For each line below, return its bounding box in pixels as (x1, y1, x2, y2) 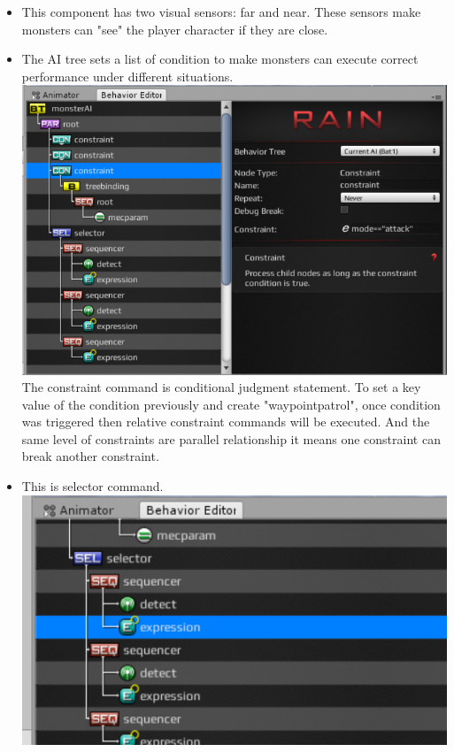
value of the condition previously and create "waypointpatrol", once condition (21, 395, 441, 413)
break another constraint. (21, 447, 159, 465)
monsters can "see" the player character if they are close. (21, 19, 328, 38)
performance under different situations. (21, 66, 234, 85)
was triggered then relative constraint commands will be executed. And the (21, 412, 430, 431)
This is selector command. (21, 477, 164, 495)
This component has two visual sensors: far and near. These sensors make (21, 3, 421, 20)
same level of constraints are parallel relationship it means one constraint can (21, 429, 441, 448)
